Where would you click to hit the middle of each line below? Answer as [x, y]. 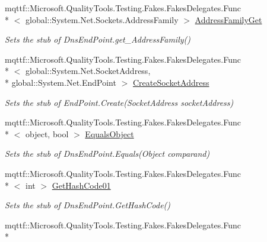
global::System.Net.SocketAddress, [88, 71]
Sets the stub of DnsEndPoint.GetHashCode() [88, 205]
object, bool [47, 133]
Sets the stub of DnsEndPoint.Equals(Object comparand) [107, 154]
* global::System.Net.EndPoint [61, 82]
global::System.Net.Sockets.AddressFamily [102, 19]
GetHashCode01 [81, 185]
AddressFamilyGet [228, 19]
